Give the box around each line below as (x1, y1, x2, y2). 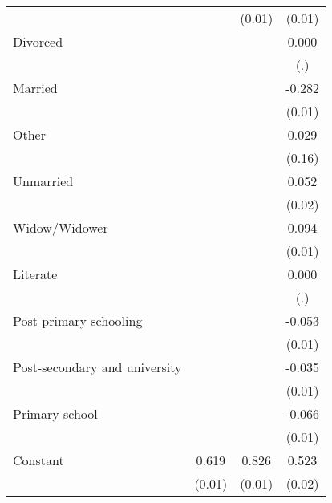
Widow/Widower (13, 218, 108, 237)
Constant (13, 451, 64, 469)
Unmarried (13, 172, 74, 190)
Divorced (13, 32, 63, 51)
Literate (13, 265, 58, 283)
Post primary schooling (13, 311, 143, 330)
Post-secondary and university (13, 358, 182, 376)
